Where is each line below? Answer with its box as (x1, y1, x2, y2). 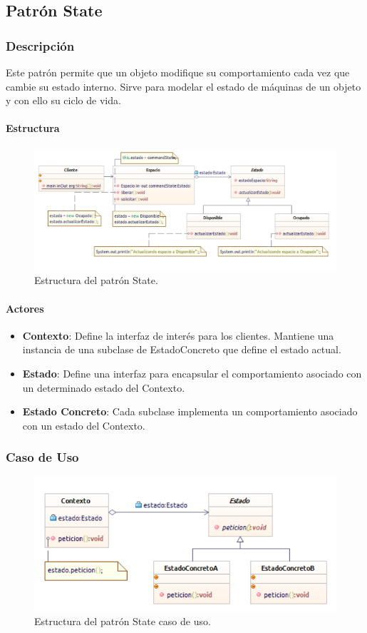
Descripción (6, 36, 75, 54)
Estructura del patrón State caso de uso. (34, 614, 211, 629)
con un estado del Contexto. (22, 417, 145, 432)
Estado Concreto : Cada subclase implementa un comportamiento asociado (22, 404, 358, 419)
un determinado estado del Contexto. (22, 380, 185, 395)
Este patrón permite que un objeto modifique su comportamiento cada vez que (6, 65, 350, 79)
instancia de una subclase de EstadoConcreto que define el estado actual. (22, 342, 341, 357)
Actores (6, 300, 44, 315)
